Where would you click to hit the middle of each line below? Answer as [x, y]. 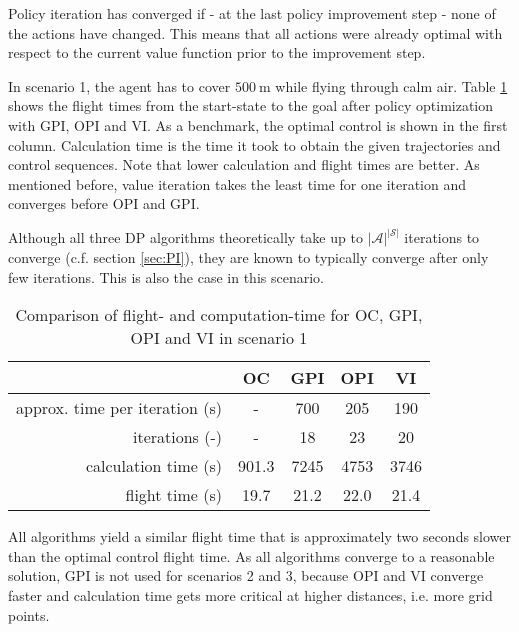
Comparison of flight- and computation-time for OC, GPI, [219, 315]
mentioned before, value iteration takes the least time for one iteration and [237, 183]
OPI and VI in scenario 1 [219, 338]
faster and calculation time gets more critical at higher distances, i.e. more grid [250, 594]
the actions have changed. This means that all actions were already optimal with [255, 32]
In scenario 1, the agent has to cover [119, 85]
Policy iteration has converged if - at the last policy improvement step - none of [252, 13]
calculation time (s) [154, 466]
